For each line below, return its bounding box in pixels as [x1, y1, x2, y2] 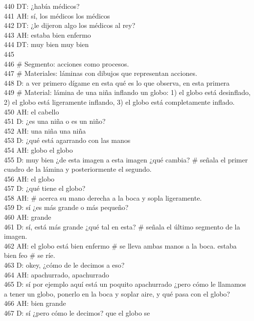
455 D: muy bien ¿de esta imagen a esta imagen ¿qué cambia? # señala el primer [4, 154, 248, 164]
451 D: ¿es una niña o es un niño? [4, 116, 106, 126]
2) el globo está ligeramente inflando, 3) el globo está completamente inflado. [4, 96, 235, 107]
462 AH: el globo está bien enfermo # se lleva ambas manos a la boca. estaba [4, 240, 237, 251]
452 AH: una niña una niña [4, 125, 86, 136]
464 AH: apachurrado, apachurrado [4, 269, 109, 279]
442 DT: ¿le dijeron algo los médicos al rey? [4, 20, 136, 30]
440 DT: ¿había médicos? [4, 1, 80, 11]
